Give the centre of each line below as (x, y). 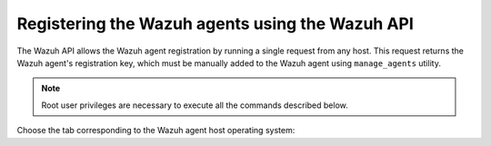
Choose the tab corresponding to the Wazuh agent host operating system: (156, 131)
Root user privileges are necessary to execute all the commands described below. (195, 105)
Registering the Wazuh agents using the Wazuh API (215, 24)
